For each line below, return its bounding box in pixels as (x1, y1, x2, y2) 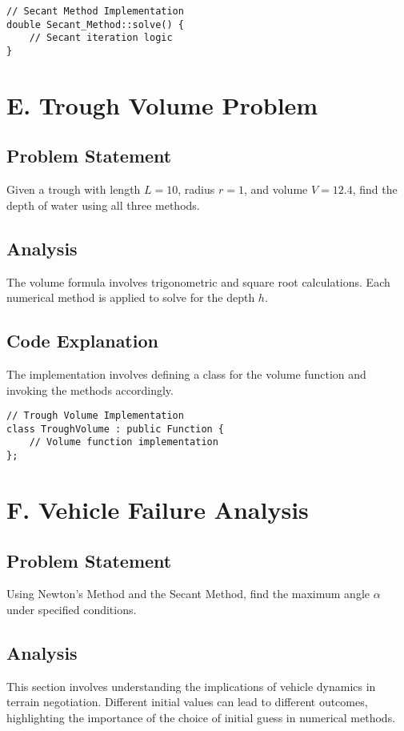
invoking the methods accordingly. (6, 381, 174, 398)
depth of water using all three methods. (6, 196, 200, 213)
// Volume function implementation (29, 436, 218, 448)
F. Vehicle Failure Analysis (6, 492, 309, 525)
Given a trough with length (6, 181, 141, 198)
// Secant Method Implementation (6, 6, 184, 17)
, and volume (243, 181, 308, 198)
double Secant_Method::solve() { (6, 18, 184, 30)
